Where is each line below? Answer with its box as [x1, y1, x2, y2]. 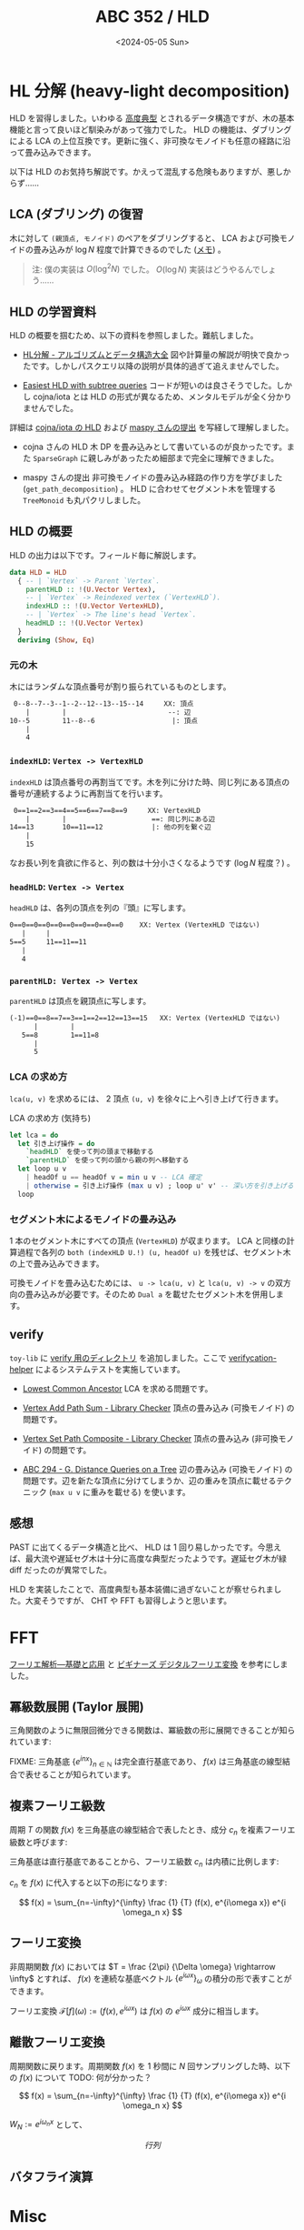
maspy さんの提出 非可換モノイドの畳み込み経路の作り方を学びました [22, 471, 283, 483]
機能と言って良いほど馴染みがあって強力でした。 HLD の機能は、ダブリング [9, 124, 292, 135]
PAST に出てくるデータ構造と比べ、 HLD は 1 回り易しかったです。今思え [9, 1542, 282, 1552]
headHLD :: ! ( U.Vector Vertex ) [25, 618, 144, 628]
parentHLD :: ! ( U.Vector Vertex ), [25, 585, 156, 594]
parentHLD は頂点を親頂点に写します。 [9, 995, 152, 1006]
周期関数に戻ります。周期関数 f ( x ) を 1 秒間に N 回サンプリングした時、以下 [9, 2060, 291, 2071]
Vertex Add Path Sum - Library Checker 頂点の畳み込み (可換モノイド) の [22, 1402, 295, 1413]
